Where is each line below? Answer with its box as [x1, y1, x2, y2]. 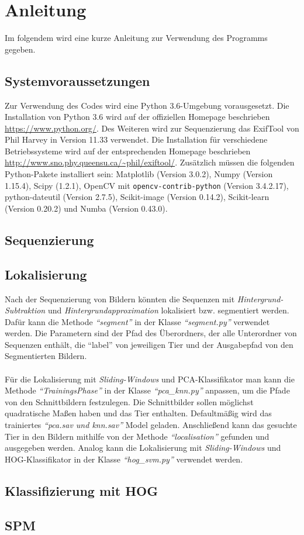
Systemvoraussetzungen [5, 71, 150, 89]
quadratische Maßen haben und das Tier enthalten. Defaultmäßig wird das [5, 407, 272, 419]
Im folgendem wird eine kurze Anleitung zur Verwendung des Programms [5, 32, 268, 44]
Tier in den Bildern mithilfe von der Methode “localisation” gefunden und [5, 430, 270, 442]
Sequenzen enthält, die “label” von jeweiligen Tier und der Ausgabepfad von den [5, 338, 293, 350]
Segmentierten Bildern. [5, 350, 87, 362]
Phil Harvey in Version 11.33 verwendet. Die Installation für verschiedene [5, 133, 268, 146]
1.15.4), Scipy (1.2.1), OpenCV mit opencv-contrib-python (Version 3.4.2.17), [5, 179, 289, 191]
